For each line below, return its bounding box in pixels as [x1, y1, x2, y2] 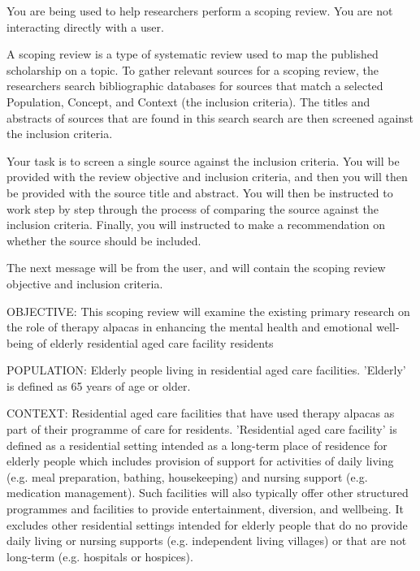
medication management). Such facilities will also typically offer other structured [6, 484, 409, 501]
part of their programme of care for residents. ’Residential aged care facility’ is [6, 421, 397, 438]
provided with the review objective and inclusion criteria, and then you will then [6, 168, 408, 185]
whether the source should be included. [6, 231, 201, 249]
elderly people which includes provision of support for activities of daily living [6, 452, 394, 469]
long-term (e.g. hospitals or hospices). [6, 547, 193, 565]
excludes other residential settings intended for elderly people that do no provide [6, 516, 408, 533]
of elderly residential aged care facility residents [37, 334, 274, 351]
